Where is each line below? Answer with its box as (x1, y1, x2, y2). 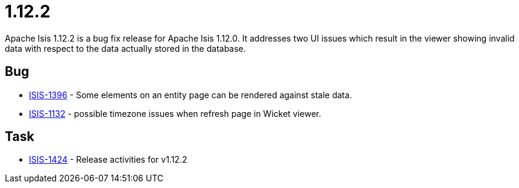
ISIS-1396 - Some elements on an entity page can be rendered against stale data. (29, 89, 352, 100)
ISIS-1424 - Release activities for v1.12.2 (29, 154, 187, 165)
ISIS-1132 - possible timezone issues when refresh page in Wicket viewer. (29, 108, 321, 119)
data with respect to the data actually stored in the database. (5, 43, 246, 54)
